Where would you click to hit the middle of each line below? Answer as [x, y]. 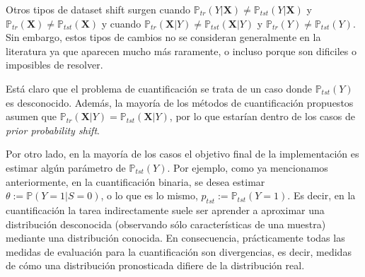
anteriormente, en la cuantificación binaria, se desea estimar [135, 181]
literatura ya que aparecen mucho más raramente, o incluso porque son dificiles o [181, 51]
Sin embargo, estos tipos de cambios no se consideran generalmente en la [163, 37]
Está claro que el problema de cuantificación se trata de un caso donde [159, 88]
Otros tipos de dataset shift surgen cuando [98, 9]
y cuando [121, 23]
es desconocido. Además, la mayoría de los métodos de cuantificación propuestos [180, 102]
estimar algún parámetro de [66, 167]
